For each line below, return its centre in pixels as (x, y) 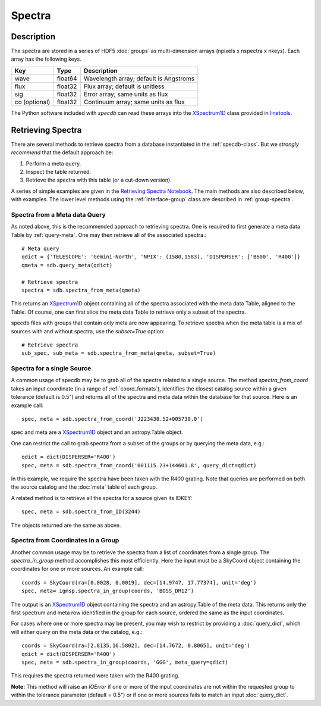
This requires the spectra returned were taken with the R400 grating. (95, 676)
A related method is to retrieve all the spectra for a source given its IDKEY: (102, 498)
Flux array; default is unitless (124, 86)
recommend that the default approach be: (62, 152)
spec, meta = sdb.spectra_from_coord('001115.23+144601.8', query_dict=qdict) (139, 465)
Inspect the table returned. (59, 171)
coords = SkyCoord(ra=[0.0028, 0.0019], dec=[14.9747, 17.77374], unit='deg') (139, 582)
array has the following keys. (46, 59)
